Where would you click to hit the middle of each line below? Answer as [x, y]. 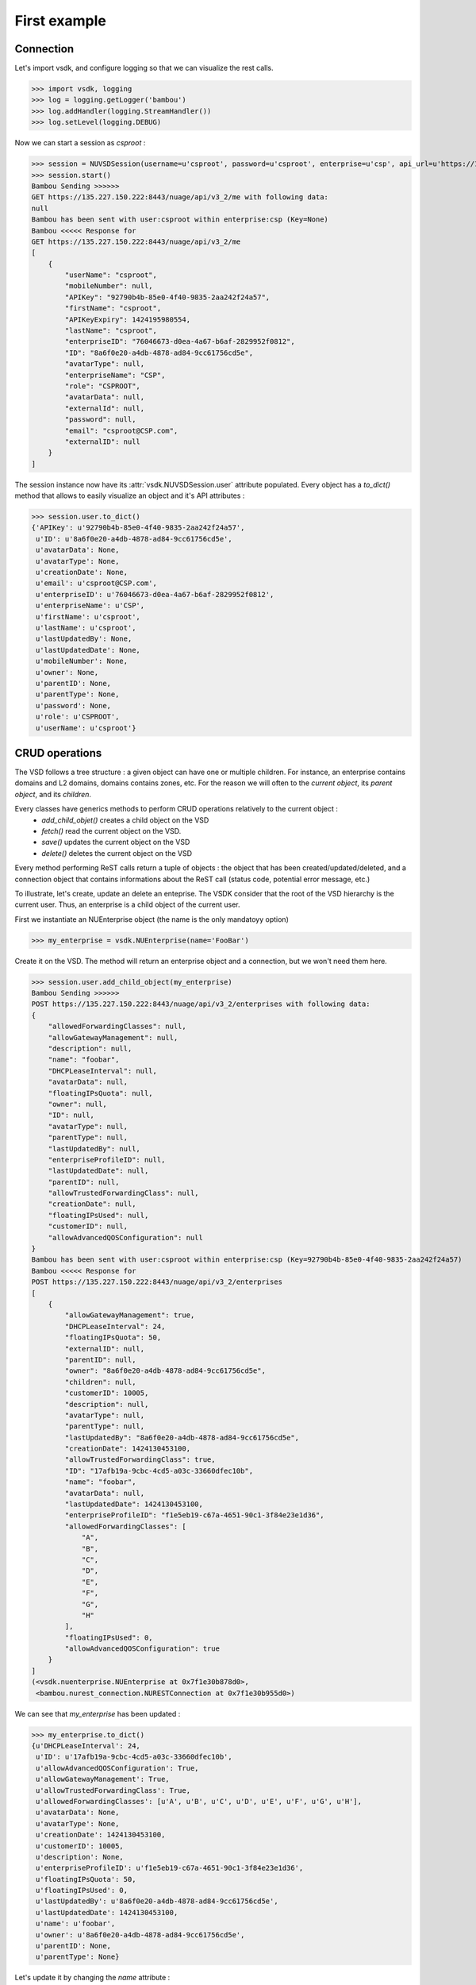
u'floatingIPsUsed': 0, [82, 1891]
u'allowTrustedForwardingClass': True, [113, 1790]
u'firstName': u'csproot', [88, 617]
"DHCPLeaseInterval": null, [103, 1071]
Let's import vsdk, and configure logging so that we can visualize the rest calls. [144, 68]
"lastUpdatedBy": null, [94, 1149]
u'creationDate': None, [82, 572]
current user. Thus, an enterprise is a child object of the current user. [127, 904]
